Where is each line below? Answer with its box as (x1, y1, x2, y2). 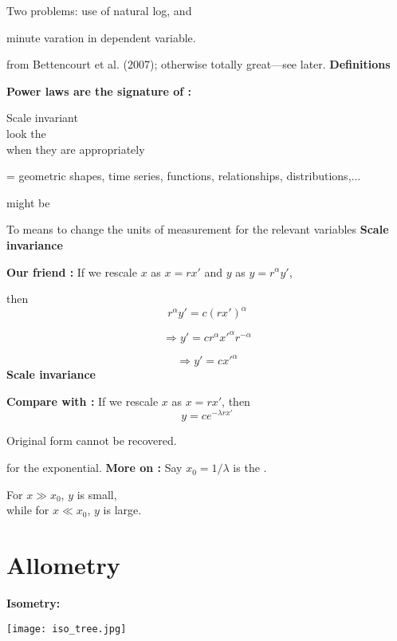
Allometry (6, 549, 120, 581)
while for (6, 501, 49, 518)
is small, (77, 486, 117, 502)
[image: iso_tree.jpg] (6, 623, 127, 635)
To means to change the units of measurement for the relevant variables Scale (6, 221, 389, 238)
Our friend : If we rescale (6, 263, 137, 280)
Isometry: (6, 594, 61, 611)
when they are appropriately (6, 140, 145, 157)
